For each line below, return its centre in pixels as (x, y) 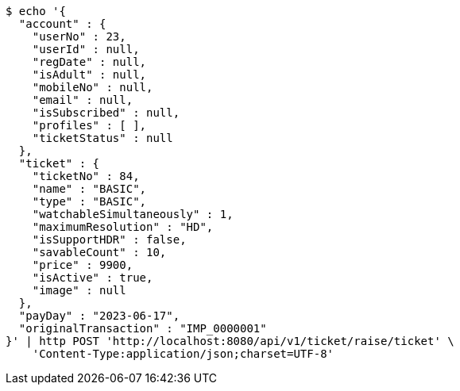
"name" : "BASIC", (89, 189)
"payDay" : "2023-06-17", (99, 316)
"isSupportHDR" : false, (109, 240)
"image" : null (79, 290)
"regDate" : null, (89, 62)
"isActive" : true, (93, 278)
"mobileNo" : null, (93, 87)
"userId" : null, (86, 49)
